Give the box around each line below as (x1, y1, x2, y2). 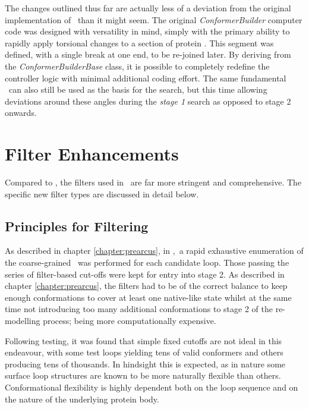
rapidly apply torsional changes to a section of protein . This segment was (5, 36, 274, 49)
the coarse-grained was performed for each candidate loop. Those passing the (5, 256, 289, 269)
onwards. (5, 106, 37, 119)
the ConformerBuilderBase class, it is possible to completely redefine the (5, 59, 270, 72)
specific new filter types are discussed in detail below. (5, 187, 199, 200)
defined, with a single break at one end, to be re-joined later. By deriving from (5, 48, 291, 61)
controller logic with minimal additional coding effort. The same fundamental (5, 71, 286, 84)
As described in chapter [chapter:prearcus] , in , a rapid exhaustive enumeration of (5, 244, 304, 257)
